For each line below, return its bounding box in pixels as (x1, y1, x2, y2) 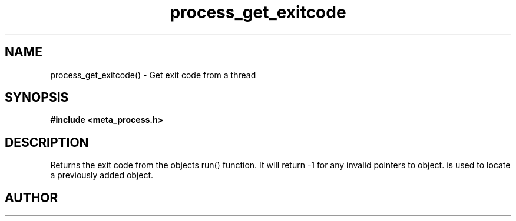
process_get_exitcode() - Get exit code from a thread (50, 69, 256, 80)
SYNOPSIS (5, 90, 69, 105)
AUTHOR (5, 190, 58, 205)
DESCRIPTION (5, 135, 89, 150)
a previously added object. (50, 170, 154, 180)
